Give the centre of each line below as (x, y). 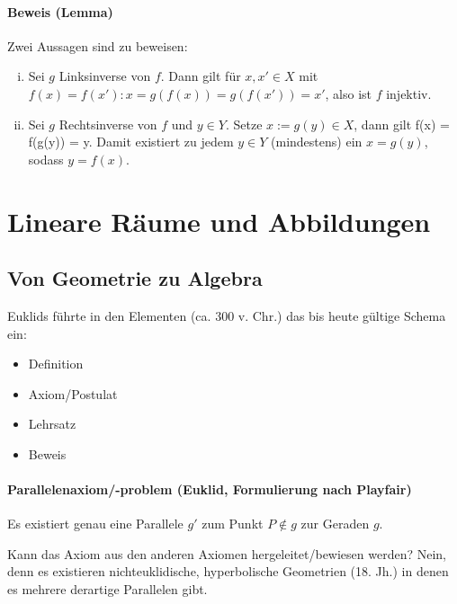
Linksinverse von (105, 76)
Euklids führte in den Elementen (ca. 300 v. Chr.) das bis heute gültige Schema (227, 315)
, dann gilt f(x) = (402, 124)
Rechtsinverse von (108, 124)
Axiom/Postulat (73, 393)
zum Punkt (233, 524)
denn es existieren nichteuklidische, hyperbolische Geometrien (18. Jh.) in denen (228, 571)
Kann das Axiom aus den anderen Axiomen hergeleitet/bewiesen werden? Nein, (227, 553)
